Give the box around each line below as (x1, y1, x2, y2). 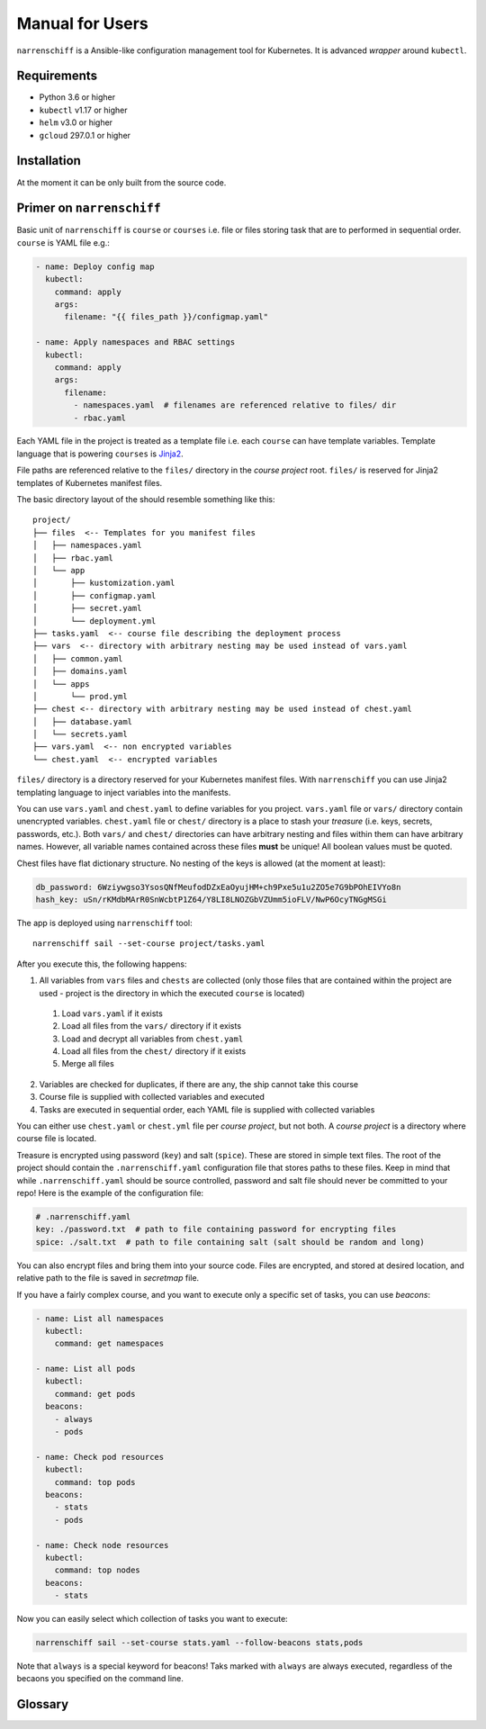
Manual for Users (16, 14, 148, 33)
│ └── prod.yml (32, 691, 128, 701)
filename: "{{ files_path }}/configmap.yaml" (64, 311, 269, 322)
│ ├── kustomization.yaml (32, 578, 175, 589)
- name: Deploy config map (35, 261, 155, 272)
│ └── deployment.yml (32, 616, 157, 626)
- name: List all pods (35, 1364, 136, 1374)
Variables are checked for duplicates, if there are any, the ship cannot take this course (39, 1078, 359, 1089)
